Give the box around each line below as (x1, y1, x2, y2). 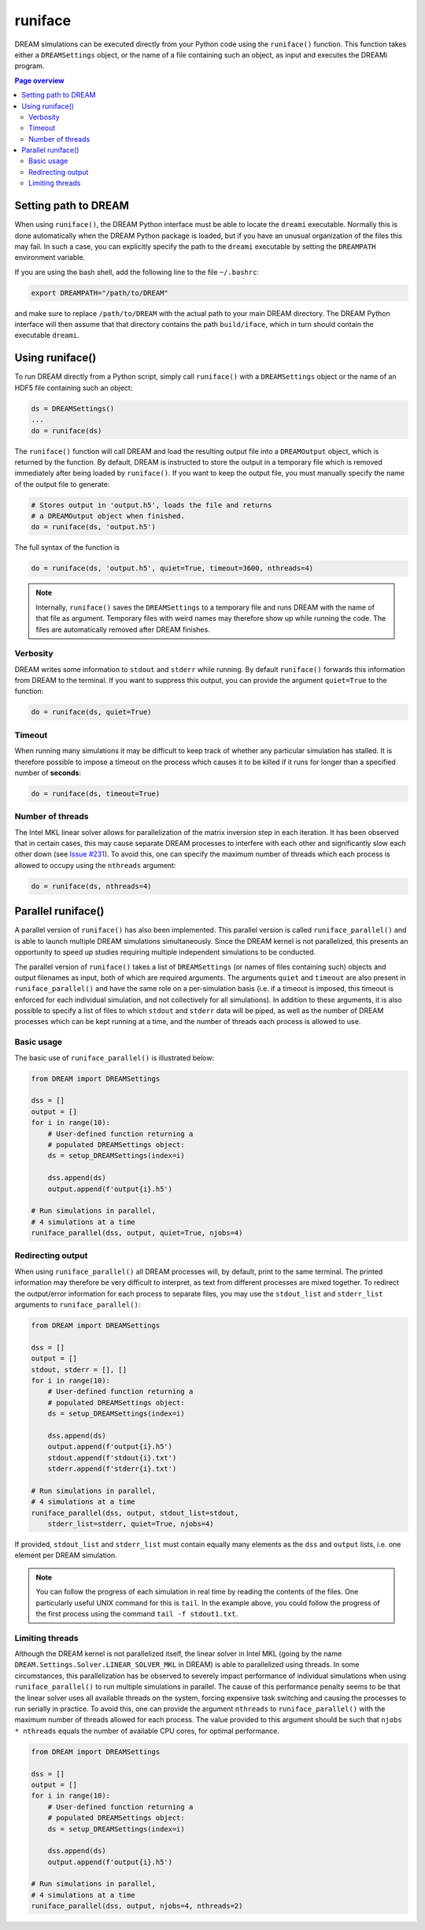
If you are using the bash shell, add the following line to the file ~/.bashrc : (14, 267, 260, 277)
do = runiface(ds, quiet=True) (31, 707, 153, 717)
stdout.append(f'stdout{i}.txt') (47, 1453, 177, 1462)
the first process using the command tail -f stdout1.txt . (35, 1609, 238, 1618)
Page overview (14, 76, 65, 85)
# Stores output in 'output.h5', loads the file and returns (31, 500, 272, 510)
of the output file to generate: (14, 479, 110, 488)
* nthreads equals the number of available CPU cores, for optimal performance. (14, 1726, 279, 1735)
